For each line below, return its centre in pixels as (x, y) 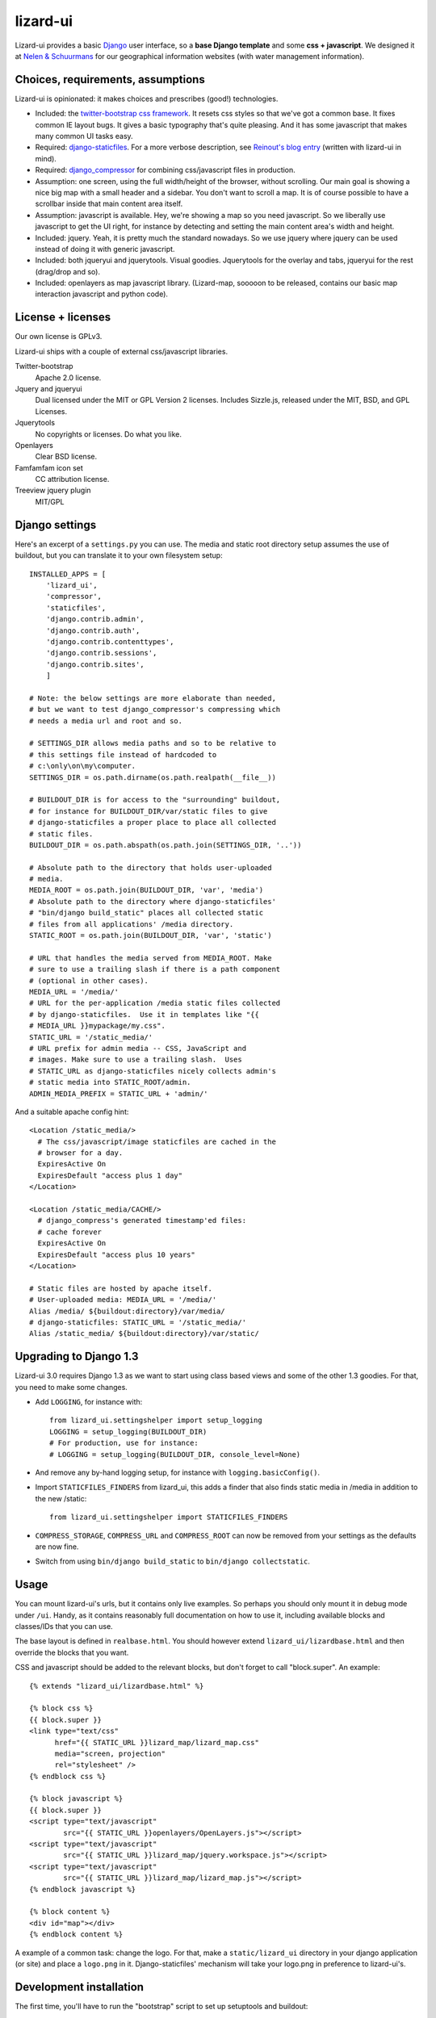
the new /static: (61, 1498)
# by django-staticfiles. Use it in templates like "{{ (145, 1014)
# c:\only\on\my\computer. (83, 766)
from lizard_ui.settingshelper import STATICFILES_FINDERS (169, 1517)
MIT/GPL (50, 501)
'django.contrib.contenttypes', (110, 641)
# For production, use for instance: (124, 1443)
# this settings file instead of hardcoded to (123, 754)
